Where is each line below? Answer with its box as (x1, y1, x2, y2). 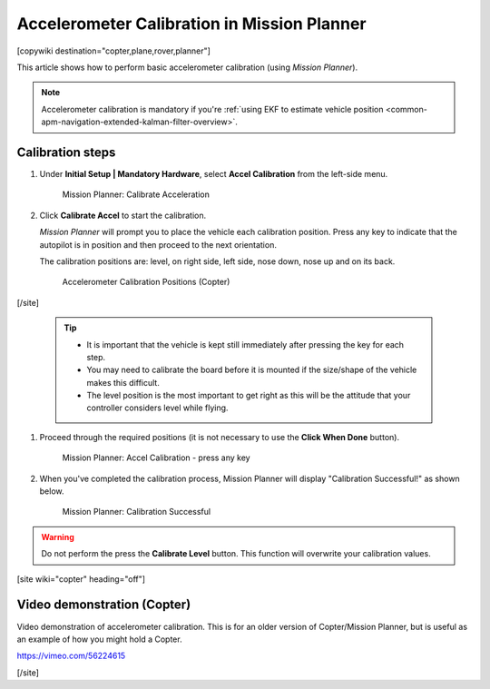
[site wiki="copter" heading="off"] (16, 573, 145, 585)
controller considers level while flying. (86, 402, 229, 413)
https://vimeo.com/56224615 (16, 650, 126, 662)
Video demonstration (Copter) (16, 597, 191, 613)
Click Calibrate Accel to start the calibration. (39, 210, 207, 221)
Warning (41, 531, 74, 542)
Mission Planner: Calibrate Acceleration (62, 189, 211, 200)
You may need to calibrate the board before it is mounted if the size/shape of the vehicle (86, 364, 417, 376)
